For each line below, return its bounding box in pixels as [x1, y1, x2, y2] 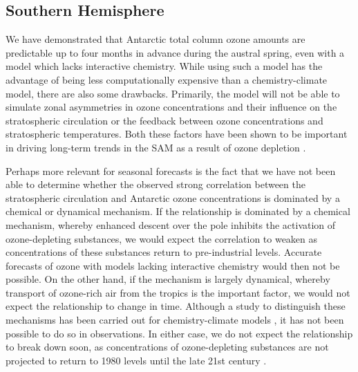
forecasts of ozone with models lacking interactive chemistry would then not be [6, 258, 340, 272]
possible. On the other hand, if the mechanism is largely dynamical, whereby [6, 272, 330, 286]
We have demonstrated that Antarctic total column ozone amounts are [6, 32, 305, 46]
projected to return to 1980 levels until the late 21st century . [6, 353, 267, 367]
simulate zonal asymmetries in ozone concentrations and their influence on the [6, 100, 337, 114]
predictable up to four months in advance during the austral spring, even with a [6, 45, 345, 59]
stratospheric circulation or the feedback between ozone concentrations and [6, 113, 323, 127]
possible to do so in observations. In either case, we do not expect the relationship [6, 326, 353, 340]
